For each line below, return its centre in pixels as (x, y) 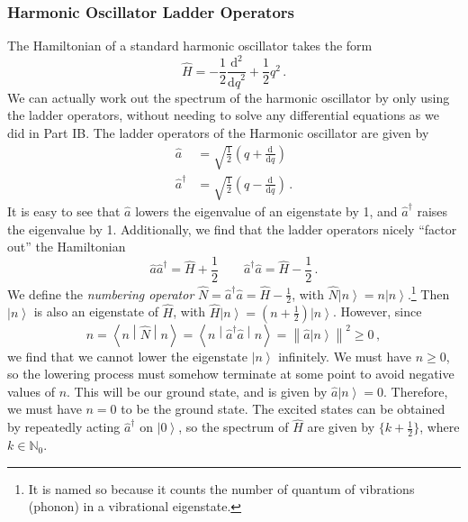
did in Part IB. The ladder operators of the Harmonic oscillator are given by (218, 132)
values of (31, 391)
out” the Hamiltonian (67, 247)
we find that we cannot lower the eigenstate (127, 356)
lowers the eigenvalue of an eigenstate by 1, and (266, 211)
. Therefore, (416, 391)
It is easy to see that (64, 211)
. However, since (377, 311)
